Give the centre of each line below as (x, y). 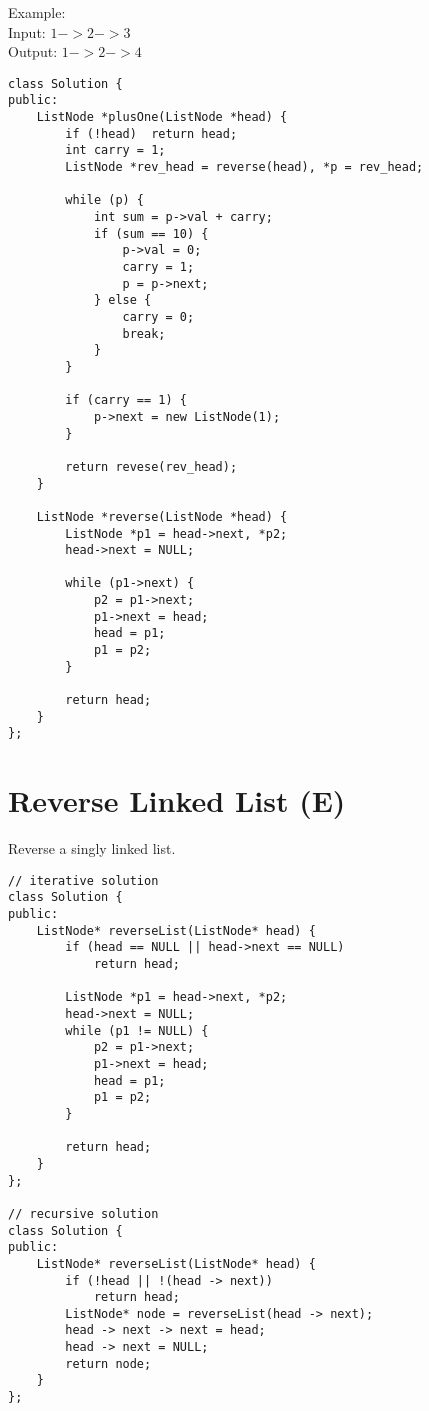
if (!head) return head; (151, 133)
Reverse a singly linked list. (92, 848)
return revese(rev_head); (151, 466)
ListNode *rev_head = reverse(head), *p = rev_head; (244, 167)
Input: (27, 31)
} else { (122, 300)
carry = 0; (158, 316)
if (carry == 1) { (126, 400)
